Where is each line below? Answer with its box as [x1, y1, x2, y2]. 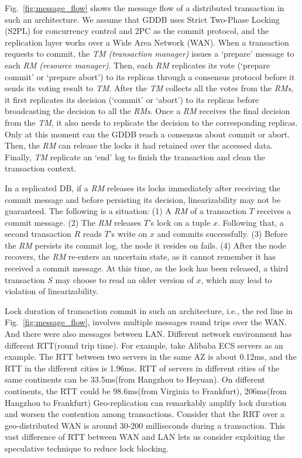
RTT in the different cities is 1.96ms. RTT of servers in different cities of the [5, 361, 280, 374]
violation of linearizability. [5, 285, 98, 297]
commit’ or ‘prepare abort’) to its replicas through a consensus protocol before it [5, 70, 295, 82]
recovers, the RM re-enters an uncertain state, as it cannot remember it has [5, 250, 276, 263]
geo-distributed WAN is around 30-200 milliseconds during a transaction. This [5, 419, 286, 431]
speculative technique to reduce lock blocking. [5, 442, 169, 454]
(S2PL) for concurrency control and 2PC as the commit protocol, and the [5, 25, 269, 37]
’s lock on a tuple [148, 216, 211, 228]
